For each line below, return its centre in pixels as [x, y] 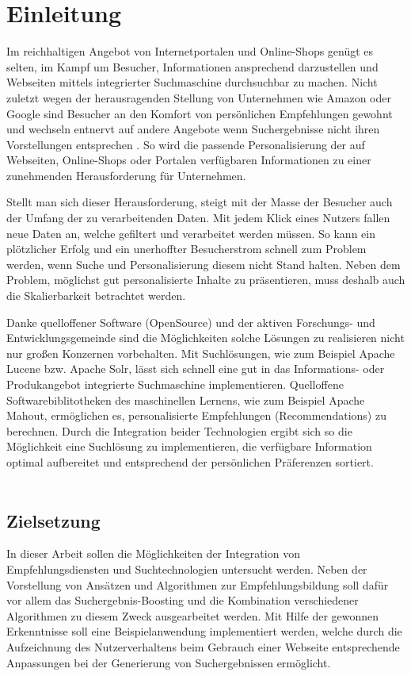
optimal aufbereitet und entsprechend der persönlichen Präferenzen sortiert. [190, 461]
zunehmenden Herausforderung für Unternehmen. [126, 175]
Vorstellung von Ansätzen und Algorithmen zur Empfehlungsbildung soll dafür [198, 584]
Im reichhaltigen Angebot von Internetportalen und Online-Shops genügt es [190, 51]
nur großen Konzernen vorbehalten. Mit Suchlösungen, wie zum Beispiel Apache [201, 353]
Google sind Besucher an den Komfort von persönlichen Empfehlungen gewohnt [200, 113]
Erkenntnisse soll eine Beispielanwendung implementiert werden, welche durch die [204, 631]
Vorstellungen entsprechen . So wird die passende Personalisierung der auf [186, 144]
